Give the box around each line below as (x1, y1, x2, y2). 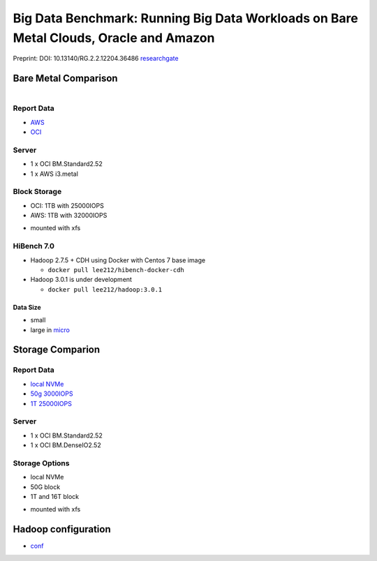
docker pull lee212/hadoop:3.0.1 (47, 285, 163, 293)
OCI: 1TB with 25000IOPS (30, 201, 104, 209)
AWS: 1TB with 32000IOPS (30, 211, 108, 220)
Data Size (13, 303, 41, 311)
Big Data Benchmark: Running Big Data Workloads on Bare (13, 10, 359, 26)
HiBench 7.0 (13, 241, 55, 251)
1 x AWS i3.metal (30, 170, 78, 178)
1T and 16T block (30, 492, 80, 500)
